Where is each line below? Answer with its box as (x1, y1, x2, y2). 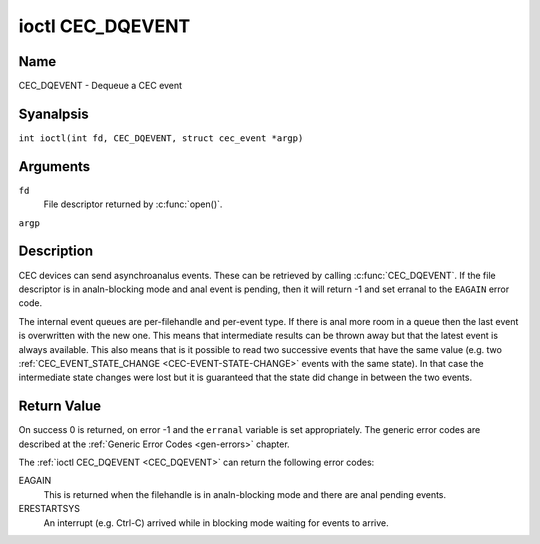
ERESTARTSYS (18, 503, 80, 515)
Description (18, 243, 94, 260)
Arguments (18, 158, 91, 175)
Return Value (18, 398, 102, 415)
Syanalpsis (18, 105, 89, 122)
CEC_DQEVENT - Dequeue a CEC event (18, 80, 183, 92)
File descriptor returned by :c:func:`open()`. (43, 198, 223, 210)
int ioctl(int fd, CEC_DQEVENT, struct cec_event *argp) (18, 132, 304, 144)
